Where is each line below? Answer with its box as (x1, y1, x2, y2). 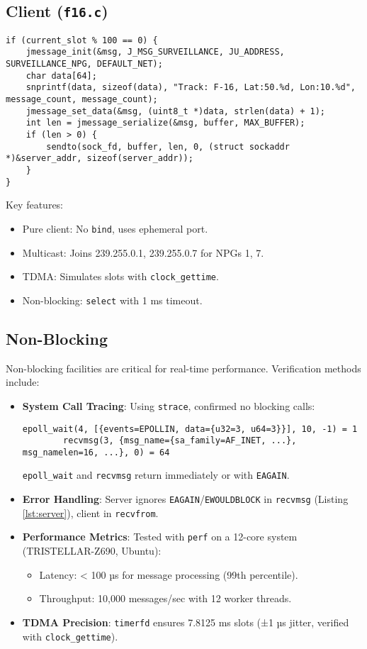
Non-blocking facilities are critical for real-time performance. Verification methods (6, 360, 361, 375)
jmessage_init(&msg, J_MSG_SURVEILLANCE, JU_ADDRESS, (26, 47, 285, 57)
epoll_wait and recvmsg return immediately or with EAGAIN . (22, 467, 290, 482)
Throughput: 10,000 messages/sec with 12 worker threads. (39, 591, 292, 606)
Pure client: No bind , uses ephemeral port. (22, 221, 208, 235)
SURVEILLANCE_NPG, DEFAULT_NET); (6, 59, 163, 70)
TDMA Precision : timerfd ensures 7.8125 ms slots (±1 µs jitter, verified (22, 614, 349, 629)
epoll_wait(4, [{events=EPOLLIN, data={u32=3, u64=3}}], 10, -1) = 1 (22, 423, 358, 434)
